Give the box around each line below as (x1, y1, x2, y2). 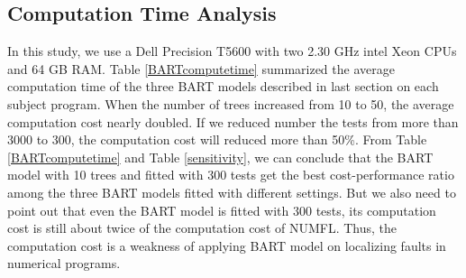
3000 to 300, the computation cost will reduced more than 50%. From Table (7, 130, 427, 149)
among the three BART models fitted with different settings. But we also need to (7, 182, 456, 201)
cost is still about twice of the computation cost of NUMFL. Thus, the (7, 218, 397, 237)
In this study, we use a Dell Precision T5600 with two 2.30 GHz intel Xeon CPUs (7, 42, 457, 60)
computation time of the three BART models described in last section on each (7, 77, 439, 96)
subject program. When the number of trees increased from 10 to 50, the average (7, 94, 454, 113)
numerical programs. (7, 254, 121, 273)
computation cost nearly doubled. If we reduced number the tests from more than (7, 112, 459, 131)
